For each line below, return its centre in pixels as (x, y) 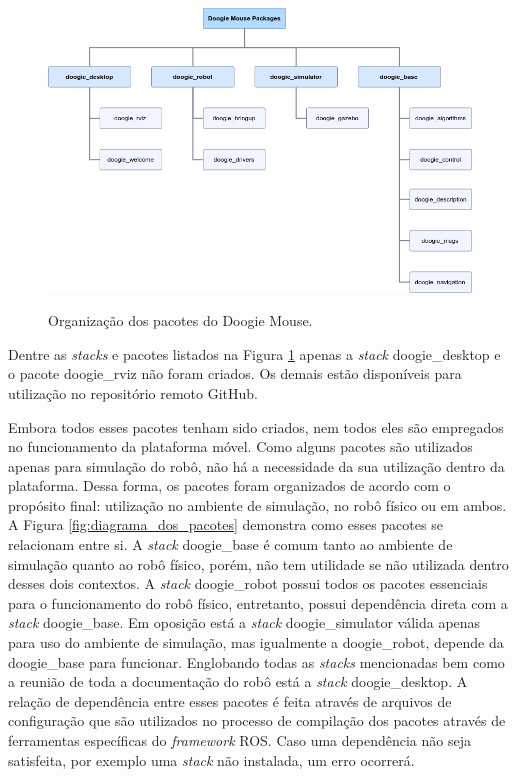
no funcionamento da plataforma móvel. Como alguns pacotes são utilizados (240, 446)
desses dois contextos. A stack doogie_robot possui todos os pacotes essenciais (248, 583)
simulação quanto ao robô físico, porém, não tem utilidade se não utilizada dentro (258, 563)
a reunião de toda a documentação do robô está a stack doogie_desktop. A (238, 681)
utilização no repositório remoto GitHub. (133, 392)
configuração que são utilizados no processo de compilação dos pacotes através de (257, 720)
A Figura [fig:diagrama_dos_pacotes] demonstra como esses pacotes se (225, 524)
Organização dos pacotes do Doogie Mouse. (180, 320)
